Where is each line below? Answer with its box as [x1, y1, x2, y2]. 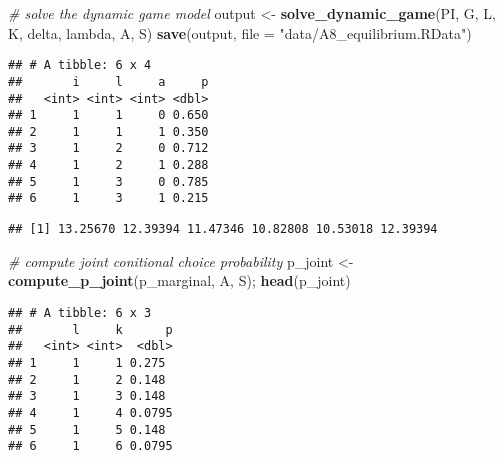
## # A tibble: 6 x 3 [8, 305, 152, 320]
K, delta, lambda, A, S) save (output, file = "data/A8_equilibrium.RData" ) [8, 22, 472, 43]
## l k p [8, 322, 173, 337]
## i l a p [8, 74, 209, 89]
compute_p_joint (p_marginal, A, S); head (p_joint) [8, 270, 351, 291]
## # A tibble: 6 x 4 [8, 58, 152, 73]
